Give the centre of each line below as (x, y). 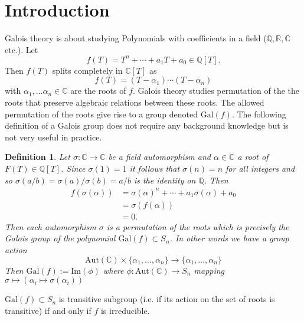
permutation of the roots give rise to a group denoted (101, 114)
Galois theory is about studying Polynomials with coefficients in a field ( (136, 38)
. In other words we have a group (229, 238)
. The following (259, 114)
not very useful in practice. (53, 137)
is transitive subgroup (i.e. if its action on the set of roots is (167, 299)
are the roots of (98, 91)
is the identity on (165, 180)
